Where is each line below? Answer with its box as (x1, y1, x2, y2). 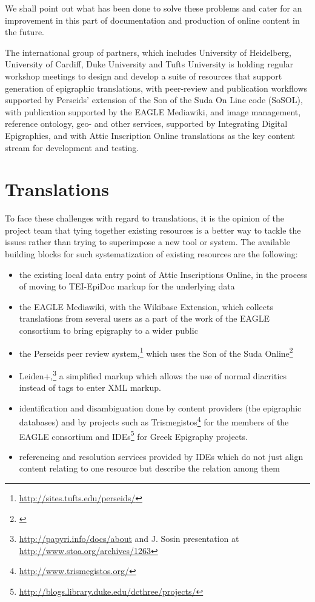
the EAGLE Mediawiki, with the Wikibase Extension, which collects (19, 300, 273, 313)
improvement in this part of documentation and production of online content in (5, 13, 300, 26)
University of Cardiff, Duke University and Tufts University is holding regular (5, 58, 294, 70)
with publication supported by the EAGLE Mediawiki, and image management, (5, 105, 301, 118)
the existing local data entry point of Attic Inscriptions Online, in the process (19, 268, 308, 280)
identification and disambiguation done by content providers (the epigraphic (19, 401, 302, 414)
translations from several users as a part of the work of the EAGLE (19, 312, 270, 325)
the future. (5, 25, 45, 38)
